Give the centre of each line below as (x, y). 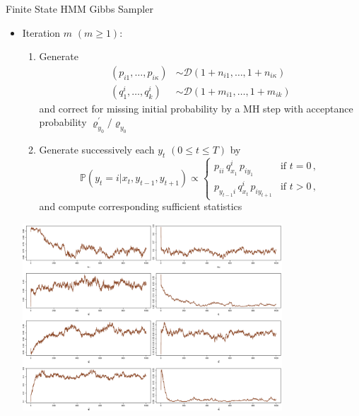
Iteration (41, 32)
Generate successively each (97, 150)
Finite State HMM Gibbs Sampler (80, 8)
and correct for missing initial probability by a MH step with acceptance (196, 108)
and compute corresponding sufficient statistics (141, 206)
